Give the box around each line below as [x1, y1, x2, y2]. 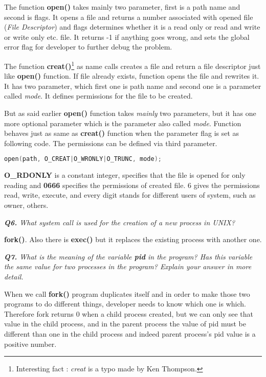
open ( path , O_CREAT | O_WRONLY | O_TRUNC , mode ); [4, 155, 162, 163]
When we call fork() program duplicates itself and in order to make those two [4, 288, 250, 299]
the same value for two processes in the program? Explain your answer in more [4, 261, 252, 272]
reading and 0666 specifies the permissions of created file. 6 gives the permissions [4, 179, 260, 190]
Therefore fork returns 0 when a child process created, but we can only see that [4, 308, 254, 319]
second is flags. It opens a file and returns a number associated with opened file [4, 11, 253, 22]
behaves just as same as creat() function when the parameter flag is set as [4, 128, 239, 138]
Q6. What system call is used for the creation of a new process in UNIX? [4, 217, 235, 227]
